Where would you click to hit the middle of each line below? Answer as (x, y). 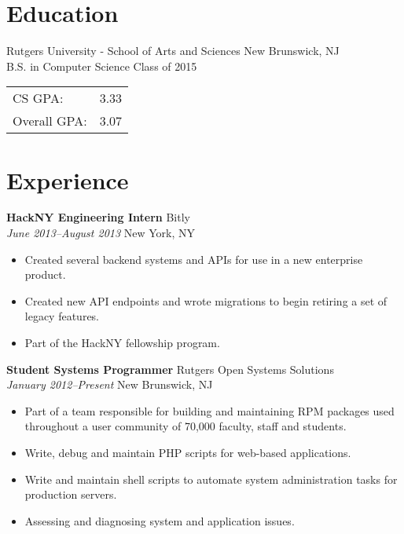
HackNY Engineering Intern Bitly (98, 217)
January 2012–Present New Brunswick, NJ (110, 384)
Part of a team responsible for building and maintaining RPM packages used (209, 410)
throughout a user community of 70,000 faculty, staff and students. (185, 426)
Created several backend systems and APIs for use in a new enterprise (194, 259)
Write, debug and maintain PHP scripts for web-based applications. (188, 452)
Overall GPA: (50, 121)
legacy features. (62, 316)
